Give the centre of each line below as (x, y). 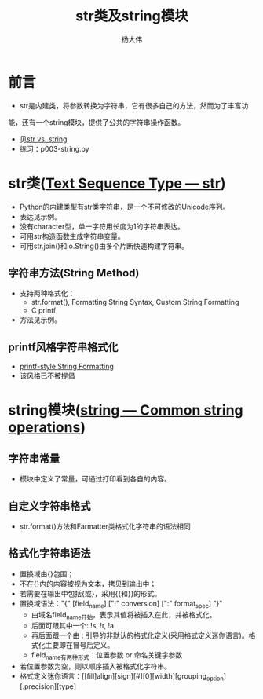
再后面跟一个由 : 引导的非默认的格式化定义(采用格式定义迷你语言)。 (140, 635)
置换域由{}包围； (47, 573)
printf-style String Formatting (66, 367)
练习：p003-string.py (54, 148)
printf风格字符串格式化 (64, 347)
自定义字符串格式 (49, 506)
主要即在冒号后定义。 (80, 646)
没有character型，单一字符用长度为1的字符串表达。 (102, 226)
